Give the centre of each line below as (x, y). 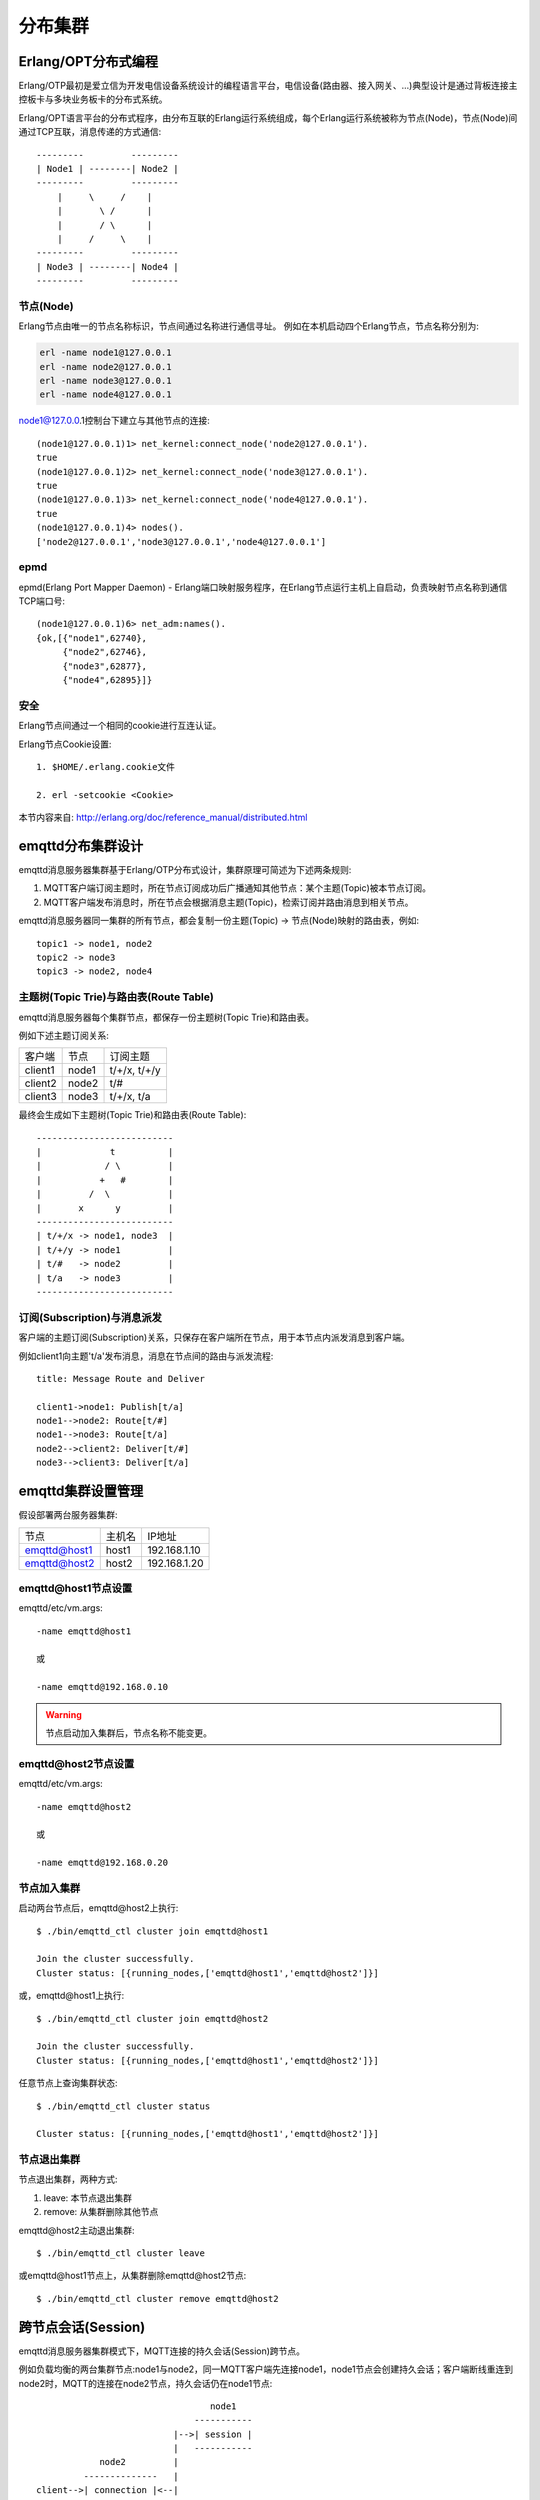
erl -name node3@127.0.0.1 (105, 381)
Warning (63, 1714)
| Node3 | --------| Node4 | (107, 266)
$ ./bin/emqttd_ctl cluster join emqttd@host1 (152, 1931)
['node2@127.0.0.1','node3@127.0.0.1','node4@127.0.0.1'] (181, 541)
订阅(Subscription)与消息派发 (90, 1317)
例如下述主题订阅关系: (64, 1035)
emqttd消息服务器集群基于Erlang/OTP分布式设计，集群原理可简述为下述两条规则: (185, 870)
